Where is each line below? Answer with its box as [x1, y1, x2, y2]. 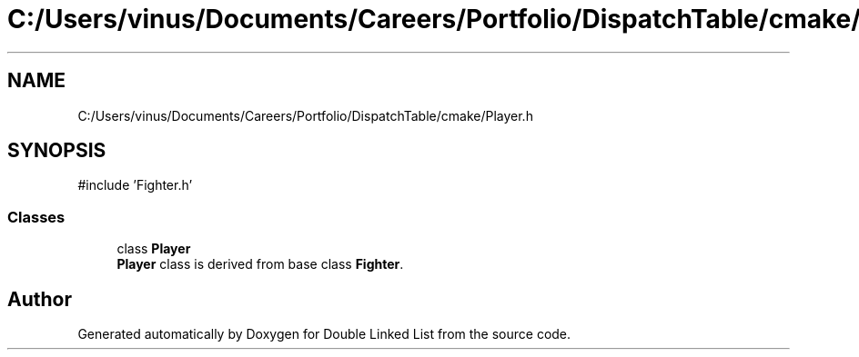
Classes [7, 207, 66, 226]
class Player [116, 241, 191, 257]
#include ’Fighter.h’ [77, 177, 193, 193]
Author [7, 287, 72, 311]
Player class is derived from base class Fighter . [116, 256, 404, 273]
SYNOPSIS [7, 139, 106, 163]
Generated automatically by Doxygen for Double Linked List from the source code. [77, 326, 571, 342]
